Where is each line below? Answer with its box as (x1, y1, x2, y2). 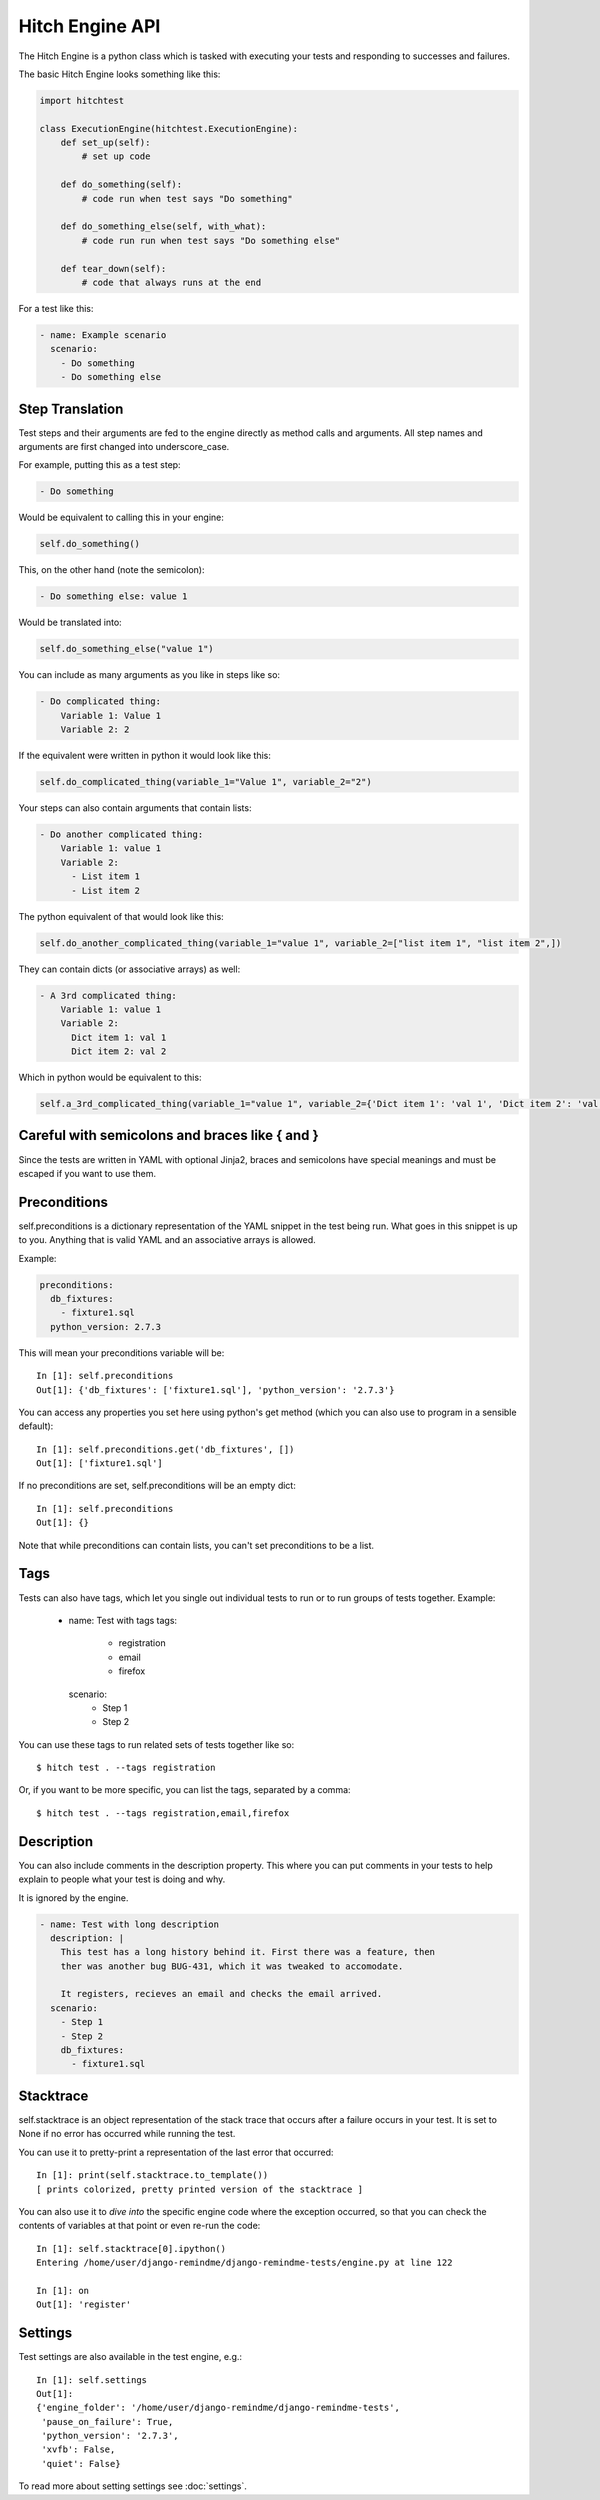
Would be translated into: (18, 616, 122, 629)
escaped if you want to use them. (18, 1167, 157, 1179)
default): (18, 1420, 54, 1432)
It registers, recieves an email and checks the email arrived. (60, 1988, 383, 2000)
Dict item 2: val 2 (71, 1046, 167, 1057)
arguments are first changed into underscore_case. (18, 441, 230, 453)
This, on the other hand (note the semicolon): (18, 564, 205, 576)
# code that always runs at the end (81, 277, 262, 288)
